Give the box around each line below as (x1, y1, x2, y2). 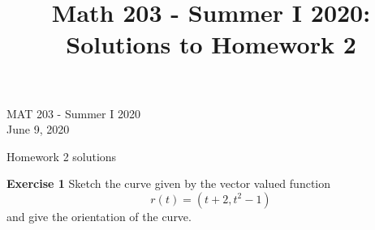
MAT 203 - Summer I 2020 (6, 104, 140, 121)
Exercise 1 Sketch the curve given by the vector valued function (6, 175, 330, 192)
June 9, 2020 (6, 121, 70, 138)
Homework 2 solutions (6, 147, 117, 164)
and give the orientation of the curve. (6, 207, 192, 224)
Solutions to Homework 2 (66, 28, 356, 61)
